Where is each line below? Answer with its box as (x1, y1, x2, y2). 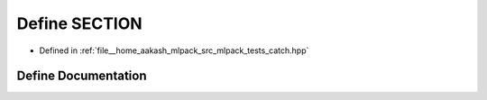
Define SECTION (16, 14, 143, 33)
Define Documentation (16, 68, 147, 84)
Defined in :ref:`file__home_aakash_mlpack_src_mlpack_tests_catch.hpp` (39, 45, 309, 56)
